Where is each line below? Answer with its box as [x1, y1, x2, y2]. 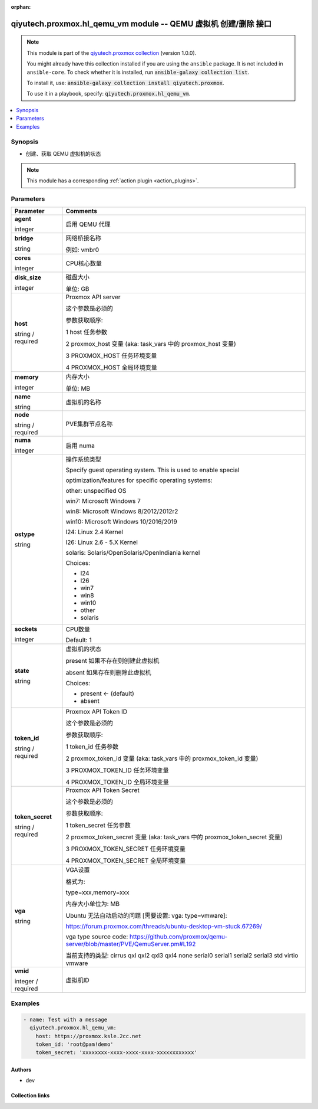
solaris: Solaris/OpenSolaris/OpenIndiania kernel [65, 548, 200, 557]
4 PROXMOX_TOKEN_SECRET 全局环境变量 [65, 856, 186, 865]
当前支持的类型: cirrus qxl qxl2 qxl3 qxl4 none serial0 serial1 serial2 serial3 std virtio [65, 951, 299, 959]
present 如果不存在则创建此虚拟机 [65, 656, 160, 665]
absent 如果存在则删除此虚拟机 [65, 668, 151, 676]
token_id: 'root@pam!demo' [35, 1041, 114, 1048]
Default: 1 [65, 636, 92, 644]
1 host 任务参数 [65, 328, 108, 336]
